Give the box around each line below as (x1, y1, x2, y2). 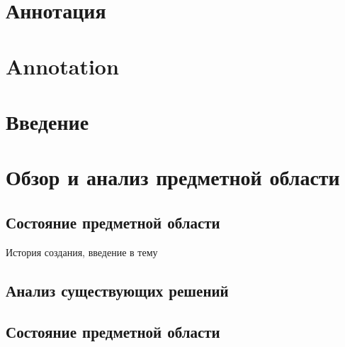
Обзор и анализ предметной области (6, 163, 340, 192)
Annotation (6, 51, 119, 80)
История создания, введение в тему (6, 244, 158, 259)
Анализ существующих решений (6, 279, 229, 301)
